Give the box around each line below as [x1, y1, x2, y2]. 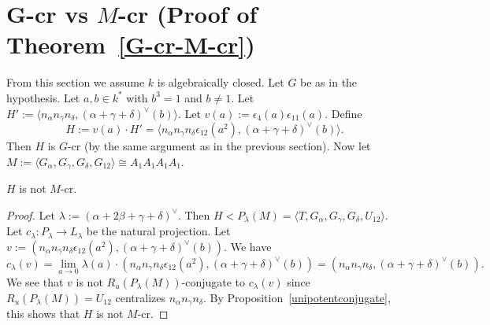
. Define [325, 105, 362, 121]
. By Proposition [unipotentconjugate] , [202, 289, 391, 305]
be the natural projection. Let [86, 223, 231, 239]
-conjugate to [181, 273, 246, 290]
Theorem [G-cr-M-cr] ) [6, 28, 255, 61]
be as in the [300, 74, 358, 90]
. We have [224, 238, 272, 254]
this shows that [6, 305, 80, 322]
